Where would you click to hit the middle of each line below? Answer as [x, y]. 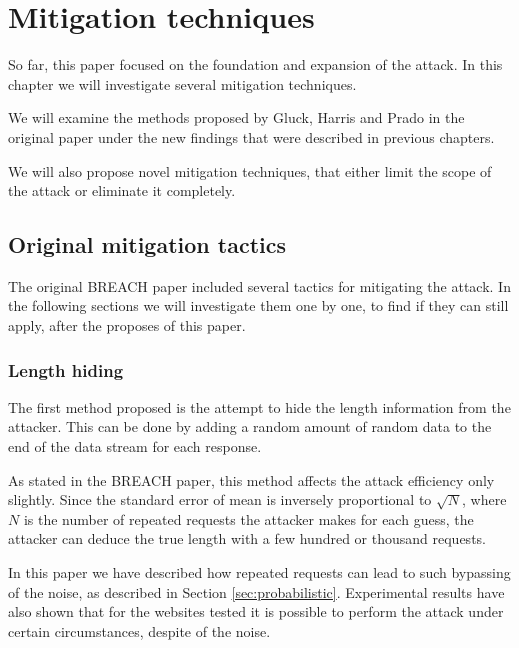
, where [484, 499]
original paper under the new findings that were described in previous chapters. [251, 136]
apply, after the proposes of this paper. [127, 325]
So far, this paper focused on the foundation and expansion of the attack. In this [255, 64]
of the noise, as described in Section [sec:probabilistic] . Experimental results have [256, 591]
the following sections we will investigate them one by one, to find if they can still [258, 305]
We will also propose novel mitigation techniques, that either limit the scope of [250, 170]
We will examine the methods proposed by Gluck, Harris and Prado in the [236, 117]
